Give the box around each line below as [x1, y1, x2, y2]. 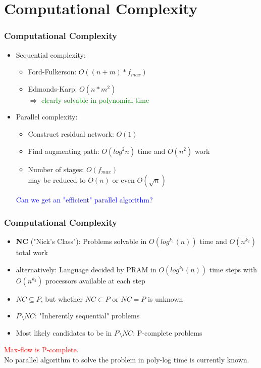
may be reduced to [28, 175, 86, 185]
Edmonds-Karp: [28, 83, 77, 94]
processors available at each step [45, 275, 145, 285]
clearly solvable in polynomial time [41, 94, 149, 105]
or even [112, 175, 135, 185]
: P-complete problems [133, 327, 202, 338]
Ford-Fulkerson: [28, 66, 77, 77]
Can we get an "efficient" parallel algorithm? [16, 194, 153, 205]
